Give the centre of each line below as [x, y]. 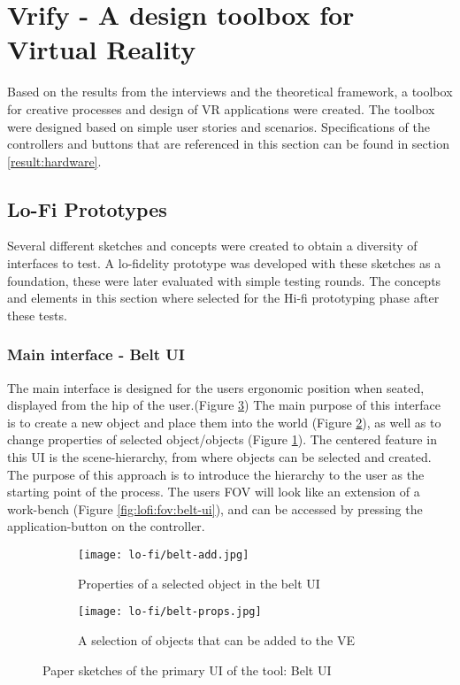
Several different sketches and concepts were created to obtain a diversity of [212, 246]
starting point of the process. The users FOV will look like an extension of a [214, 492]
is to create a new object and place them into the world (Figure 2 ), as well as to [224, 422]
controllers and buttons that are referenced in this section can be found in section [228, 144]
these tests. [37, 315]
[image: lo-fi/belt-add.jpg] [164, 555]
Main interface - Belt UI [96, 354]
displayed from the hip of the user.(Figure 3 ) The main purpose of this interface [224, 405]
